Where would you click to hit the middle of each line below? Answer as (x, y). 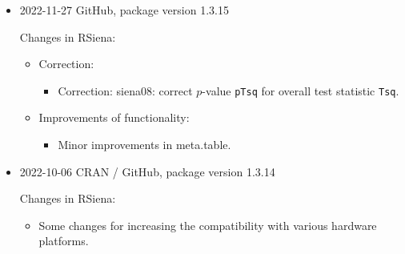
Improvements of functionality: (114, 117)
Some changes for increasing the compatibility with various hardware (208, 225)
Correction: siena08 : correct (125, 90)
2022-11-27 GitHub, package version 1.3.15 (124, 10)
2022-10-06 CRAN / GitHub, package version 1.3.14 (147, 171)
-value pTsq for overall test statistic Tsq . (301, 90)
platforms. (64, 241)
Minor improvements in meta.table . (144, 145)
